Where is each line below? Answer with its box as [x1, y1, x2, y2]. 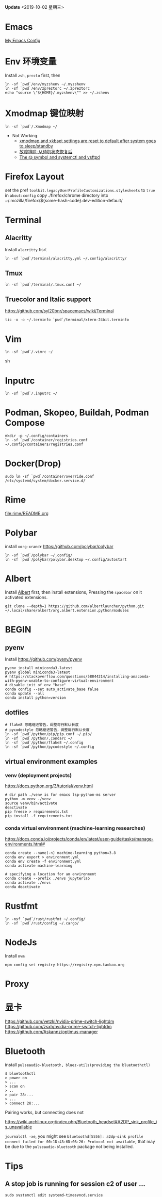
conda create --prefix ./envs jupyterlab [5, 876, 90, 881]
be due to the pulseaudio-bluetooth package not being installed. [5, 1144, 134, 1149]
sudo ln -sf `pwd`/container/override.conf [5, 474, 95, 479]
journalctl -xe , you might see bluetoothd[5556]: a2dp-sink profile [5, 1133, 144, 1139]
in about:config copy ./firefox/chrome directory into [5, 192, 109, 198]
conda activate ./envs [5, 880, 51, 885]
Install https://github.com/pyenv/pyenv [5, 656, 82, 662]
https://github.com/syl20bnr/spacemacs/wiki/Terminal [5, 308, 114, 314]
